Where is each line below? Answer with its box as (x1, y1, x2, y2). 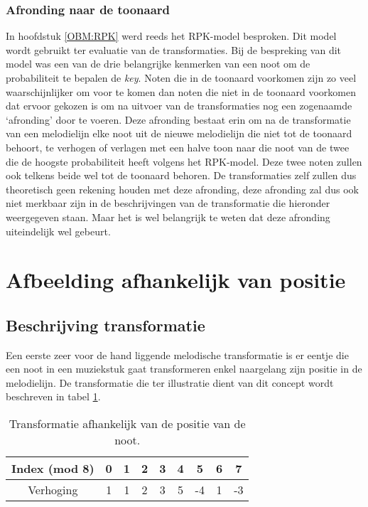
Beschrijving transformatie (6, 314, 205, 336)
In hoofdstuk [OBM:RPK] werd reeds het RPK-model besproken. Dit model (6, 28, 337, 43)
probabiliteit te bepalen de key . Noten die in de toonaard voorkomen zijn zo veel (6, 70, 357, 85)
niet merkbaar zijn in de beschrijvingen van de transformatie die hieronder (6, 196, 330, 210)
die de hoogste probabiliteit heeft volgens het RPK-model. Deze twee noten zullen (6, 154, 362, 169)
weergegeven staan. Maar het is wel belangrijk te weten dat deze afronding (6, 209, 330, 224)
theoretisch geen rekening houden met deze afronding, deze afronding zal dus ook (6, 181, 359, 196)
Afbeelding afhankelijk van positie (6, 265, 346, 294)
